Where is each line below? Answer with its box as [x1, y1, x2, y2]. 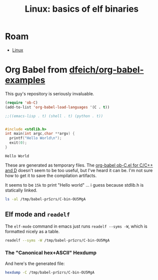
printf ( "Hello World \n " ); [9, 136, 62, 141]
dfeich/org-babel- [69, 65, 144, 75]
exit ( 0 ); [9, 140, 27, 145]
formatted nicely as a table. [5, 228, 60, 234]
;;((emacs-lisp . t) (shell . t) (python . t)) [5, 113, 104, 118]
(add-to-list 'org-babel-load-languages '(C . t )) [5, 105, 110, 109]
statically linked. [5, 187, 37, 193]
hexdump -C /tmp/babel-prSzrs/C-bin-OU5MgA [5, 270, 95, 275]
